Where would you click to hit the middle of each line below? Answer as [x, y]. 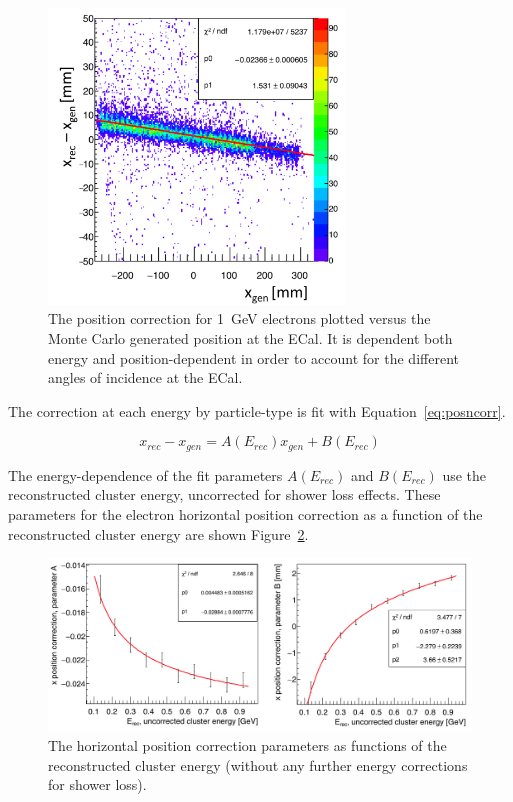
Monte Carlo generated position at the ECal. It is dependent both [250, 337]
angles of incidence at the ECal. [145, 377]
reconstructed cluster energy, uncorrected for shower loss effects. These [224, 494]
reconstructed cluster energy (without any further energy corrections [258, 764]
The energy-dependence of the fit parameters [145, 474]
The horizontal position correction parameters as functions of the [247, 745]
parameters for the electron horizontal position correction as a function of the [245, 514]
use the [464, 474]
